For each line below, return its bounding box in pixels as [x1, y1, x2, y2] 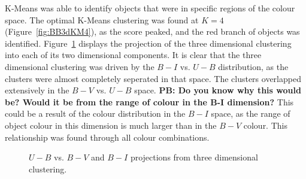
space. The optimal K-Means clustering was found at [5, 13, 199, 26]
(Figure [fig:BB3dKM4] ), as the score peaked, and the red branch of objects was [5, 25, 300, 38]
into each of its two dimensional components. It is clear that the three [5, 48, 262, 61]
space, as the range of [211, 107, 290, 120]
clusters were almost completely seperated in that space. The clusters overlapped [5, 72, 301, 84]
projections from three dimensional [130, 151, 258, 163]
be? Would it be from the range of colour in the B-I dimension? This [5, 95, 294, 108]
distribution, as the [218, 60, 289, 72]
